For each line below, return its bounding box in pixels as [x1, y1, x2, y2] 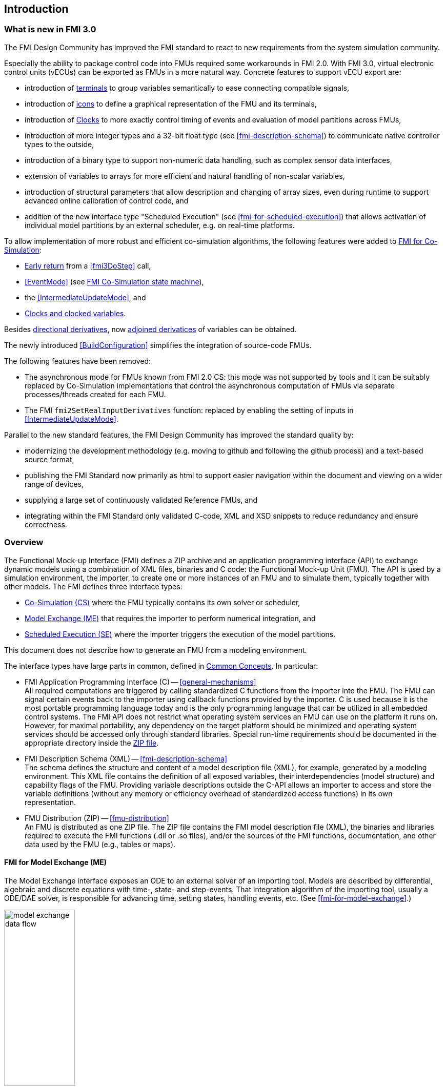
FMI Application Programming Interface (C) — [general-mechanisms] [25, 677, 256, 686]
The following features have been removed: [4, 356, 151, 365]
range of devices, [25, 479, 84, 488]
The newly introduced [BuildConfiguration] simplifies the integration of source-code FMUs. [4, 340, 312, 349]
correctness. [25, 520, 67, 529]
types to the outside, [25, 139, 94, 149]
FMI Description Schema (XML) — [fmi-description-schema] [25, 754, 228, 763]
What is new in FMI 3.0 [4, 24, 96, 35]
